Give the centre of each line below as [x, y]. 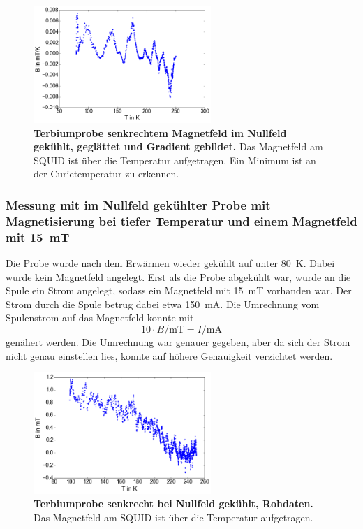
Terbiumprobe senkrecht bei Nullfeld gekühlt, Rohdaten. [173, 503]
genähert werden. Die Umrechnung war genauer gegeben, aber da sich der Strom [178, 341]
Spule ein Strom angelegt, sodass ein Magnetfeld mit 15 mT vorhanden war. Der [179, 290]
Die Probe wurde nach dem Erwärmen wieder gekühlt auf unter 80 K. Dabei [170, 262]
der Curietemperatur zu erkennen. [106, 174]
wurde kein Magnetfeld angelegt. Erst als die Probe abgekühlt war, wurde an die [178, 276]
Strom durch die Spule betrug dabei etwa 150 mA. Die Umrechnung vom [163, 304]
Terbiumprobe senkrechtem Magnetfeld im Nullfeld [160, 132]
